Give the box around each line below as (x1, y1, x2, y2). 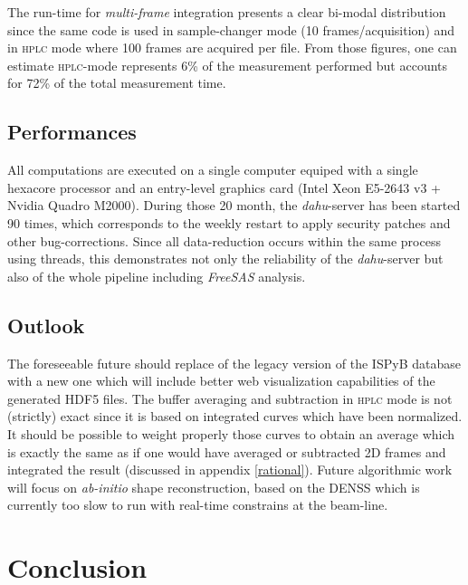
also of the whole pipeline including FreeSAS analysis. (7, 266, 306, 285)
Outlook (7, 311, 85, 339)
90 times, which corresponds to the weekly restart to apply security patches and (7, 213, 451, 232)
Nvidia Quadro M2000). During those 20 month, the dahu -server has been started (7, 196, 461, 215)
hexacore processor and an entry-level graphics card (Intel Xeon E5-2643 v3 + (7, 177, 441, 197)
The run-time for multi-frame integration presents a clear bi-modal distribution (7, 3, 446, 21)
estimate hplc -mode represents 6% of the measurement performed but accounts (7, 55, 448, 74)
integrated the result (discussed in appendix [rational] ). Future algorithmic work (7, 460, 453, 479)
